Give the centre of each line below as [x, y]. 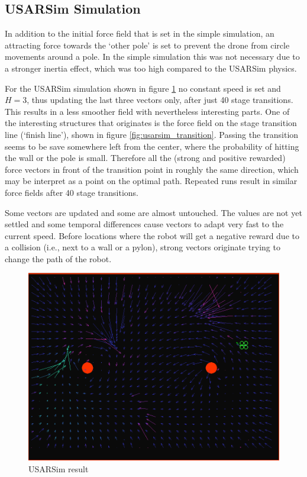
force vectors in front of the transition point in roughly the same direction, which [152, 169]
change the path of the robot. [58, 258]
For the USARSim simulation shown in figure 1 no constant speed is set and [143, 88]
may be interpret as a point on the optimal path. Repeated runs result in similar [151, 181]
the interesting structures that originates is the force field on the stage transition [151, 123]
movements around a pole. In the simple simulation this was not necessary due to [152, 57]
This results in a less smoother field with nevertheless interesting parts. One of [147, 111]
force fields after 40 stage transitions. [72, 192]
